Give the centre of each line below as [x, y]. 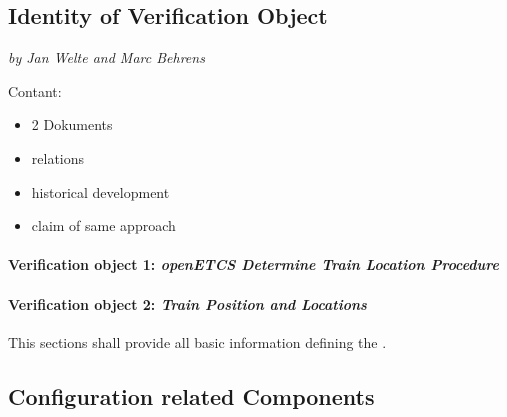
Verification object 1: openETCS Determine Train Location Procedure [253, 264]
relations [58, 157]
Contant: [35, 90]
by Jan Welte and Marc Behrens [106, 57]
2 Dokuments [72, 124]
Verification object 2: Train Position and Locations [187, 303]
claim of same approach [103, 225]
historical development [100, 191]
